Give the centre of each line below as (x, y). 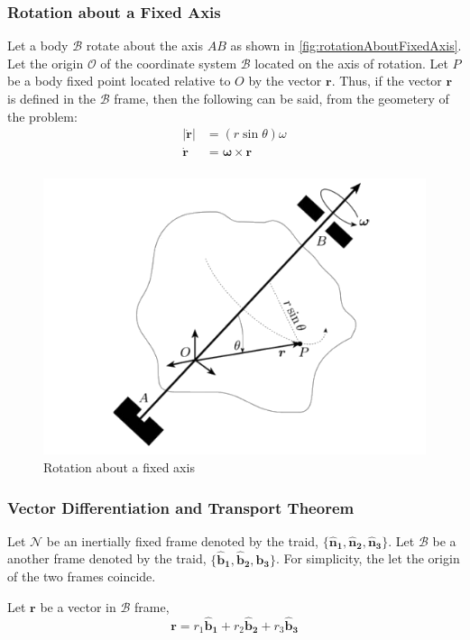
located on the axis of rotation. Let (351, 63)
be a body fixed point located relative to (119, 81)
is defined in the (52, 98)
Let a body (38, 46)
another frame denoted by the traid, (107, 558)
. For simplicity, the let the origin (368, 558)
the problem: (42, 116)
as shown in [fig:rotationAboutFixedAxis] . (346, 46)
